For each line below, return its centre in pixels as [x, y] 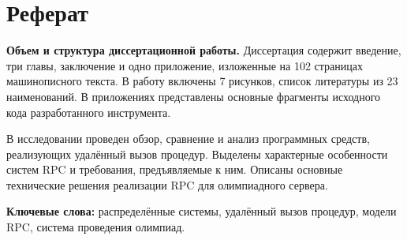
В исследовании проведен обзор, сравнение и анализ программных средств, [188, 139]
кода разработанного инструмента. [89, 112]
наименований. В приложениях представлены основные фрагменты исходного [194, 96]
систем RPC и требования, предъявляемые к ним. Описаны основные [175, 169]
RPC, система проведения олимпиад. [96, 227]
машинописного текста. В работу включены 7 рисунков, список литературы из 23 [202, 81]
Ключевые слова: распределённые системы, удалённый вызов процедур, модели [202, 211]
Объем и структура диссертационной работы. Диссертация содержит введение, [204, 50]
